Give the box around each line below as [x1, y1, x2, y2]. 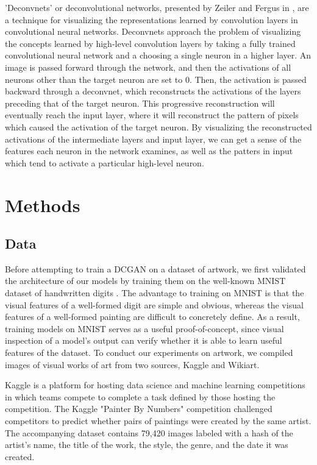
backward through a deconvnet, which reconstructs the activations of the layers [5, 85, 301, 98]
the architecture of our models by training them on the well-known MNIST [5, 274, 286, 287]
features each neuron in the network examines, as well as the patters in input [5, 144, 293, 157]
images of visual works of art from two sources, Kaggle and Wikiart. [5, 358, 260, 371]
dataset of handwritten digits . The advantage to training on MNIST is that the [5, 286, 304, 299]
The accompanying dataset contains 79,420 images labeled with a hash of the [5, 426, 293, 439]
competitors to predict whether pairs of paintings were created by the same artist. [5, 414, 312, 427]
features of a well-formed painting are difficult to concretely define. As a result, [5, 310, 300, 323]
